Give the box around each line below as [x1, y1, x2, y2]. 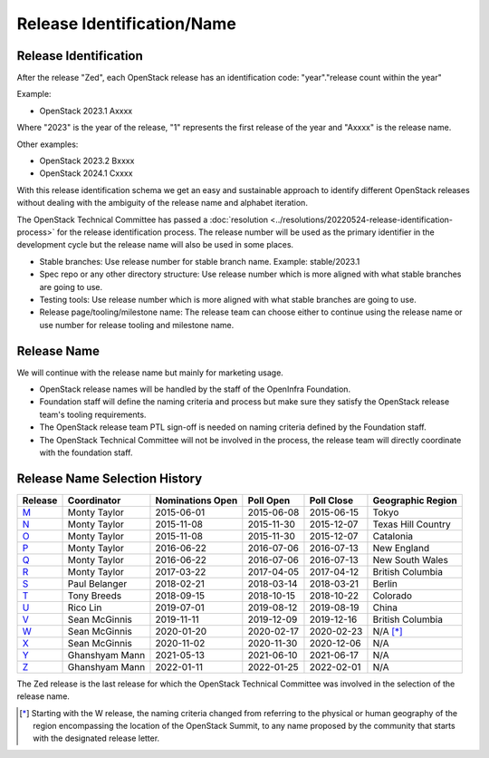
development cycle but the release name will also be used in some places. [16, 239, 294, 250]
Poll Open [247, 494, 291, 507]
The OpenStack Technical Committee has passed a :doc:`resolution [16, 214, 269, 225]
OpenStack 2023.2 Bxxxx [39, 155, 135, 167]
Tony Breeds [67, 589, 122, 602]
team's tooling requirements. [39, 409, 147, 420]
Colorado [372, 589, 412, 602]
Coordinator [67, 494, 121, 507]
